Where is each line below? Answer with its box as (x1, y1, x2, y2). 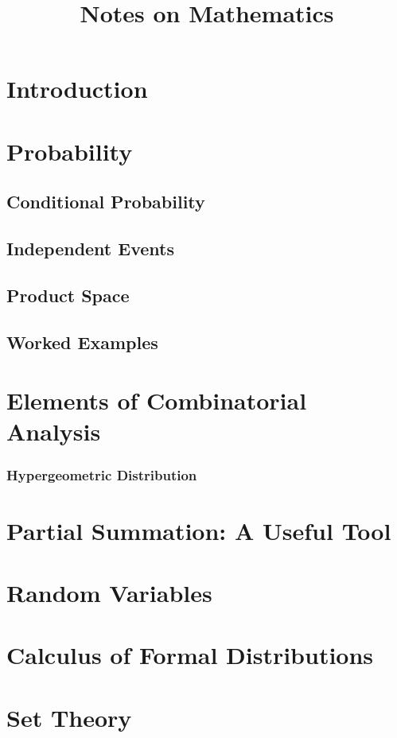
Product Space (6, 282, 130, 307)
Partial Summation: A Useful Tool (6, 514, 391, 546)
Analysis (6, 415, 101, 448)
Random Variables (6, 577, 212, 609)
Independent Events (6, 236, 174, 261)
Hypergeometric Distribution (6, 464, 197, 484)
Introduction (6, 72, 148, 105)
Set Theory (6, 701, 132, 733)
